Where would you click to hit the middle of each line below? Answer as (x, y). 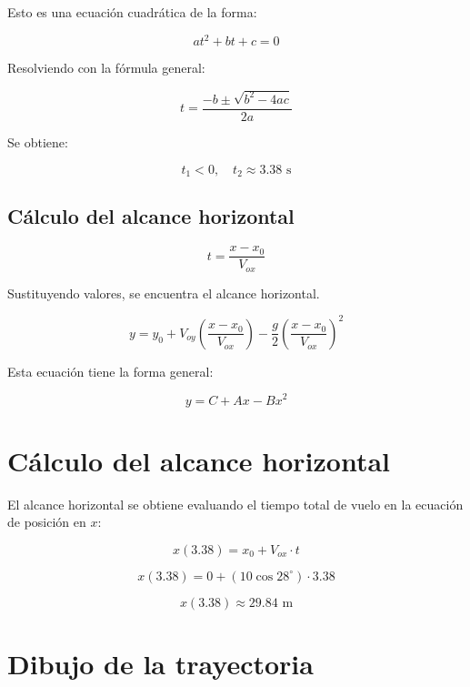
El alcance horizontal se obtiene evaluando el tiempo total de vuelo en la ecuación (235, 504)
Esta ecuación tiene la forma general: (110, 371)
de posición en (47, 522)
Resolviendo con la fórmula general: (106, 68)
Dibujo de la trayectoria (160, 664)
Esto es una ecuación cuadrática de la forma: (132, 12)
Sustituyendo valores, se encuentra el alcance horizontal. (164, 293)
